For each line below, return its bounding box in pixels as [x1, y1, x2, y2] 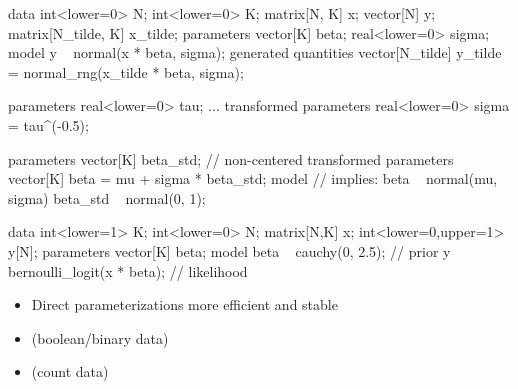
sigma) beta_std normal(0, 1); [8, 187, 206, 208]
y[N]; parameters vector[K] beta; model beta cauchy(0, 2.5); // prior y [8, 240, 451, 261]
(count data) [31, 361, 109, 382]
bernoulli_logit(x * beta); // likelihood [8, 260, 248, 281]
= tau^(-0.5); [8, 114, 89, 135]
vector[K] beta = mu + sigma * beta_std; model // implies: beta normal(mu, [8, 168, 498, 189]
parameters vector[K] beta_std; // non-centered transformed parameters [8, 148, 454, 169]
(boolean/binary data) [31, 327, 169, 348]
